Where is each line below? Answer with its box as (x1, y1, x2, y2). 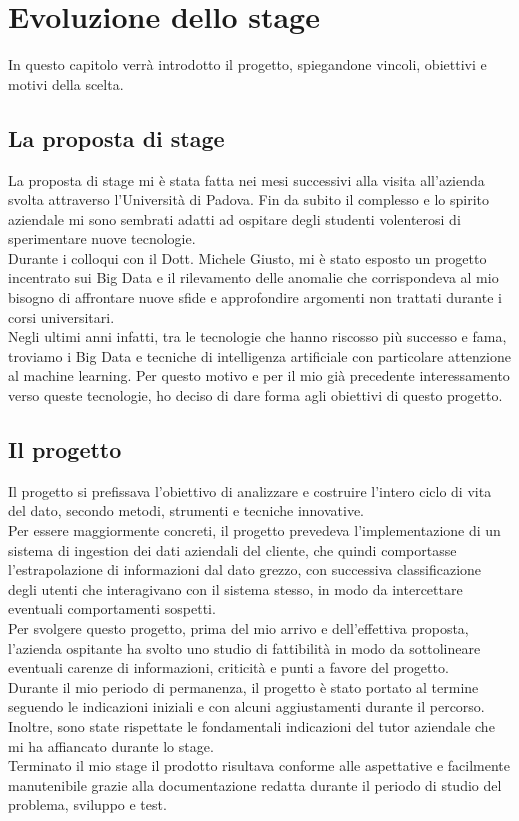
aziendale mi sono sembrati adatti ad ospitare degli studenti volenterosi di (8, 208, 461, 229)
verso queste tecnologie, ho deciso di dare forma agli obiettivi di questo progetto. (8, 385, 503, 406)
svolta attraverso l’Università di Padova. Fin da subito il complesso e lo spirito (8, 189, 489, 210)
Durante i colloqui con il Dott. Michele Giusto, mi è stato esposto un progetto (8, 247, 487, 268)
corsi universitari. (8, 306, 115, 327)
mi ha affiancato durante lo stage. (8, 735, 214, 756)
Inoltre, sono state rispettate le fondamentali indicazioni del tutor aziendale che (8, 715, 495, 736)
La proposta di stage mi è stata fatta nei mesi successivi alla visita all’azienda (8, 169, 485, 190)
